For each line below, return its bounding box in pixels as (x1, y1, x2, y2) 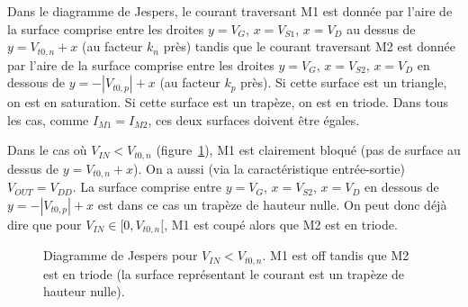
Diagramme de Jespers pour (43, 246, 198, 265)
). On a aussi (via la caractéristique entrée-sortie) (133, 158, 405, 177)
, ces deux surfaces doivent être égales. (148, 110, 360, 129)
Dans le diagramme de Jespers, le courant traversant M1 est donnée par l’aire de (7, 2, 453, 20)
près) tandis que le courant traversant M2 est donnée (163, 37, 456, 56)
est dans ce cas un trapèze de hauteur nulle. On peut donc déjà (97, 194, 447, 213)
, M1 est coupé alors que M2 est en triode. (164, 214, 398, 233)
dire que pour (7, 214, 82, 233)
